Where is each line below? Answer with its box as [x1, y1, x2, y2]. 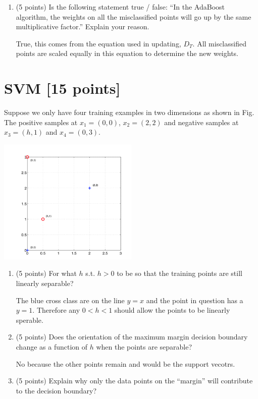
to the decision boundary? [16, 385, 96, 395]
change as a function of [16, 341, 88, 352]
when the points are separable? [96, 341, 192, 352]
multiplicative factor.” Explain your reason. [16, 21, 149, 32]
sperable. [16, 314, 43, 325]
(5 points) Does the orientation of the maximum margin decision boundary [16, 331, 248, 342]
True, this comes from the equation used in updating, [16, 38, 181, 48]
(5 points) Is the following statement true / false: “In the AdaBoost [16, 2, 225, 12]
